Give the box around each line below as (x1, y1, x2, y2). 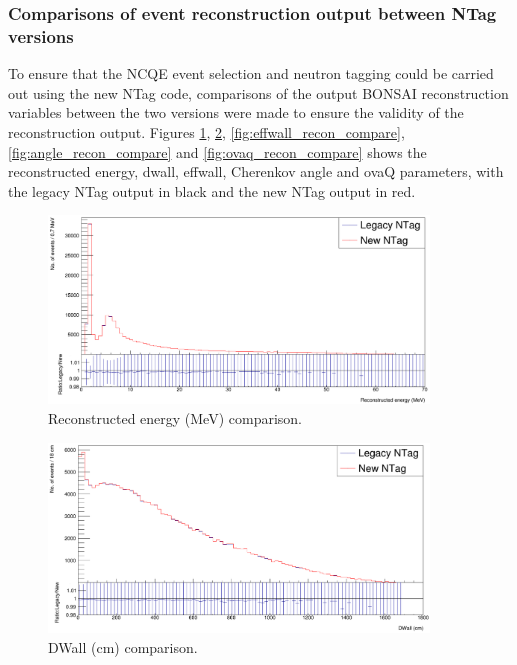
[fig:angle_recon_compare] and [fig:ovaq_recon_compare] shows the (8, 141, 427, 162)
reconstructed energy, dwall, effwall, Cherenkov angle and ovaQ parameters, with (8, 161, 504, 182)
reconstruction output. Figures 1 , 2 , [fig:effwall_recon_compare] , (8, 121, 405, 142)
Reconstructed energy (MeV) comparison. (48, 408, 303, 428)
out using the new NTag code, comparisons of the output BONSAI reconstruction (8, 82, 509, 103)
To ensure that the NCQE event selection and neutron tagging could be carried (8, 63, 494, 84)
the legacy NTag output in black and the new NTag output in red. (8, 180, 416, 201)
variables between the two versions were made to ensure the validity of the (8, 102, 464, 123)
